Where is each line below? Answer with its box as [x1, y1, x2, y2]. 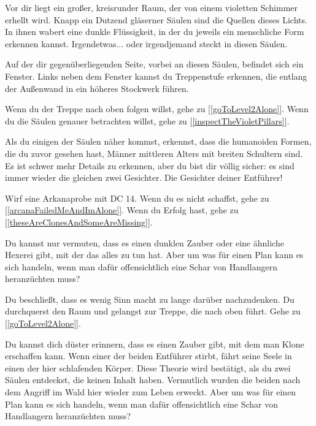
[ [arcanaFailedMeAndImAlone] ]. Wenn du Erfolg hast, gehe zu [5, 203, 239, 216]
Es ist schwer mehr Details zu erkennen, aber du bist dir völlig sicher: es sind [5, 159, 295, 172]
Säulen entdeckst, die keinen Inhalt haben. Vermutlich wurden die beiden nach [5, 373, 301, 386]
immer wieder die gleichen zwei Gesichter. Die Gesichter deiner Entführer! [5, 171, 283, 184]
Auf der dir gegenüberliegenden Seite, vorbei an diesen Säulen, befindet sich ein [5, 58, 304, 70]
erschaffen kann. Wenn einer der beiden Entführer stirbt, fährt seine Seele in [5, 349, 292, 362]
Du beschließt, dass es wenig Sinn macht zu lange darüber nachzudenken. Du [5, 292, 295, 305]
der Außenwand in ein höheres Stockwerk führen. [5, 82, 189, 94]
